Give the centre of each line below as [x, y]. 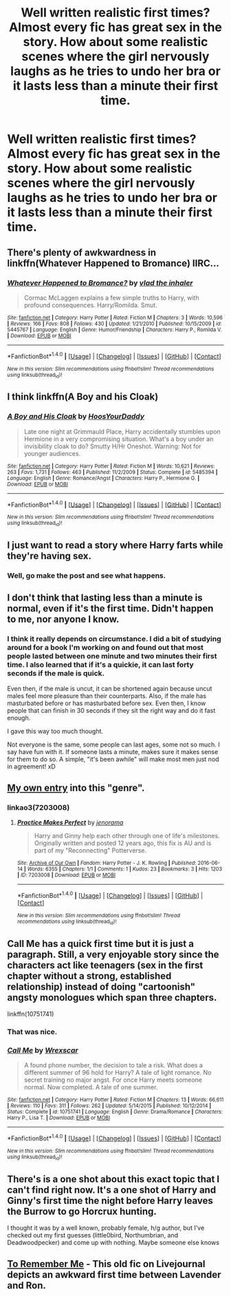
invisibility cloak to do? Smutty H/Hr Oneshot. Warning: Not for [112, 446]
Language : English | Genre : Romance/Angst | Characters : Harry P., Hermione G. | [103, 478]
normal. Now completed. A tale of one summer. [91, 1087]
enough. [19, 718]
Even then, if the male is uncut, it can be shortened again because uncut [110, 688]
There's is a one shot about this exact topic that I [113, 1179]
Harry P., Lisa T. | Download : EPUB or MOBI [59, 1118]
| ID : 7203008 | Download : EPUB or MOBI [66, 875]
